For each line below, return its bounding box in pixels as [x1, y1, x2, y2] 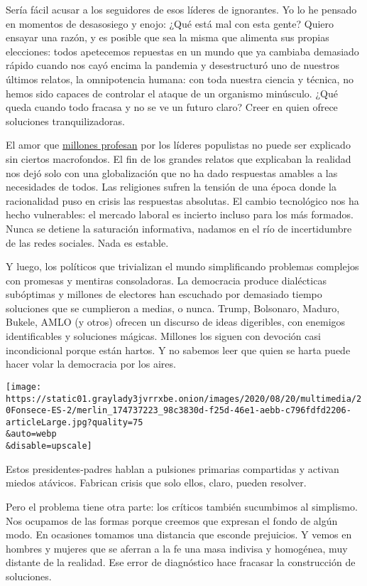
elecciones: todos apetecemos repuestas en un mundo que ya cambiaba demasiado [6, 43, 359, 58]
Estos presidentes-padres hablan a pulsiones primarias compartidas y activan [6, 461, 339, 476]
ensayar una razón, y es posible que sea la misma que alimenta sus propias [6, 30, 329, 45]
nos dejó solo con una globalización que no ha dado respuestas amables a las [6, 165, 338, 180]
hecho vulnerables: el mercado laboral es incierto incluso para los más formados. [6, 207, 354, 222]
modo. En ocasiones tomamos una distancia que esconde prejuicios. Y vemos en [6, 527, 352, 542]
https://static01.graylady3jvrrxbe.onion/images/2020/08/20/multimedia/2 [6, 393, 362, 404]
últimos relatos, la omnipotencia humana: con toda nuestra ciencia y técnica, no [6, 71, 354, 86]
